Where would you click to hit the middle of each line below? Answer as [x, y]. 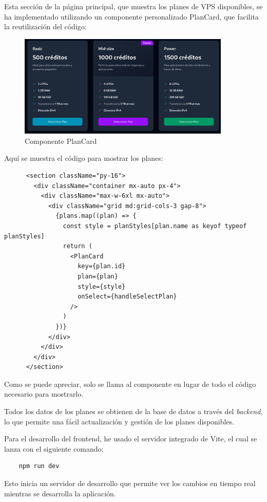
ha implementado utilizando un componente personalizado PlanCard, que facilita [131, 16]
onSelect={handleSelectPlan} [127, 297]
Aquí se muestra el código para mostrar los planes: [84, 158]
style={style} [102, 286]
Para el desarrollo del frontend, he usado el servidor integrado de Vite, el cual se [131, 439]
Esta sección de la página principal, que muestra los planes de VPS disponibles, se [133, 6]
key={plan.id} [102, 266]
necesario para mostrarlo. [44, 394]
